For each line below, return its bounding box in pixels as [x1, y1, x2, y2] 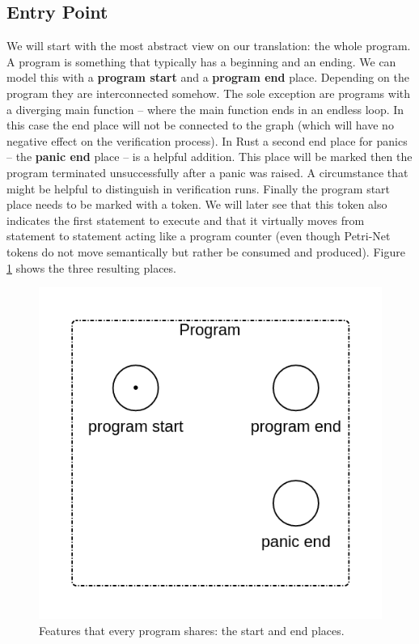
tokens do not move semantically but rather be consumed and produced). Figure [6, 243, 405, 260]
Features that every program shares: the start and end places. [39, 621, 345, 638]
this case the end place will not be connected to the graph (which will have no [6, 117, 394, 133]
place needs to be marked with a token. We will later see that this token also [6, 196, 387, 213]
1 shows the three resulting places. [6, 259, 176, 276]
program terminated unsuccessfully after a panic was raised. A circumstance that [6, 163, 408, 180]
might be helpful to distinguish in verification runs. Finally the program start [6, 180, 391, 197]
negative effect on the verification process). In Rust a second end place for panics [6, 132, 408, 149]
